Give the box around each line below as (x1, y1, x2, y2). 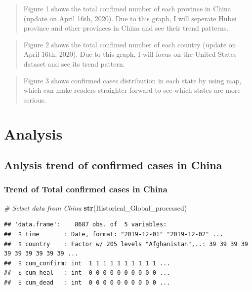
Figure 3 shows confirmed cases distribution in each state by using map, (23, 75, 242, 85)
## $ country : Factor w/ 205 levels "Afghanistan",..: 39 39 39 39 (4, 240, 248, 248)
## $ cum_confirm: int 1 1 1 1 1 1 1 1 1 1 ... (4, 259, 170, 267)
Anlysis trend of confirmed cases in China (4, 157, 222, 173)
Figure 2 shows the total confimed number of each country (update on (23, 39, 236, 49)
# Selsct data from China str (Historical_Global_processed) (4, 202, 187, 213)
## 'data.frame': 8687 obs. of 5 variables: (4, 221, 167, 228)
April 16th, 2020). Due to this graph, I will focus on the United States (23, 49, 237, 59)
